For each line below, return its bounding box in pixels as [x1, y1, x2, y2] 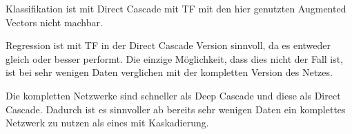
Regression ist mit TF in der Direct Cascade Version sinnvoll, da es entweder [6, 38, 331, 52]
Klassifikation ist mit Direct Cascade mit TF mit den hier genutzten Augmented [6, 1, 346, 15]
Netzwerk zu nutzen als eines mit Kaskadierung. [6, 115, 209, 130]
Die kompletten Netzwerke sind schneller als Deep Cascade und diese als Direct [6, 88, 341, 102]
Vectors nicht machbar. [6, 15, 103, 29]
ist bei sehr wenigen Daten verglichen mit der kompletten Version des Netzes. [6, 65, 333, 79]
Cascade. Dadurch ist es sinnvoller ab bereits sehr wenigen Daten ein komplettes [6, 102, 346, 116]
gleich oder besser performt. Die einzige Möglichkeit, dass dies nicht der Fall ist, [6, 51, 344, 66]
